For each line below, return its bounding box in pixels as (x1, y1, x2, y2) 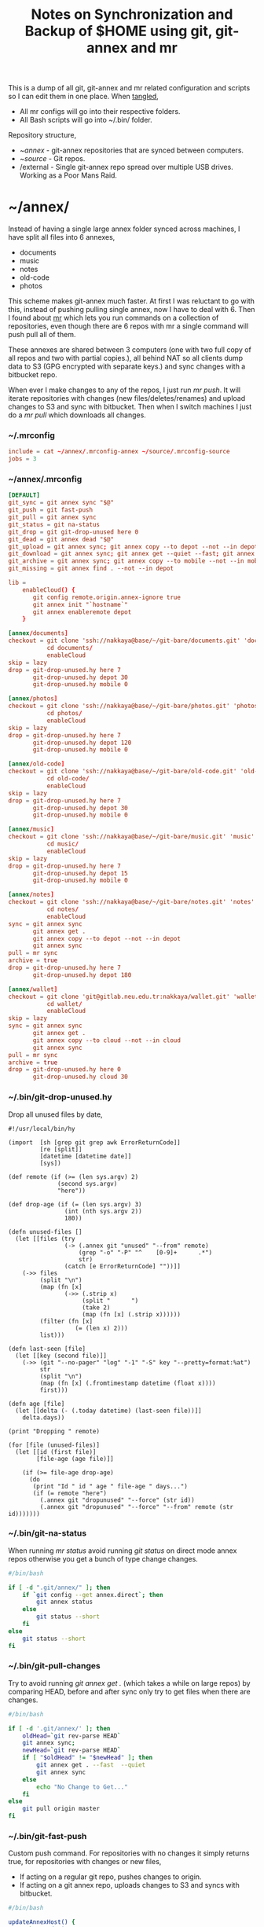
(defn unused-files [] (8, 1228, 82, 1235)
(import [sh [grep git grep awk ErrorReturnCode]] (8, 1138, 181, 1147)
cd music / (46, 840, 79, 848)
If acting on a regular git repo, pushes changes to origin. (19, 1872, 202, 1881)
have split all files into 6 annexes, (8, 233, 115, 242)
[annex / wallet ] (8, 985, 58, 993)
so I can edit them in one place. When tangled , (8, 92, 159, 101)
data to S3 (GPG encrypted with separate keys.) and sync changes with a (8, 362, 246, 371)
